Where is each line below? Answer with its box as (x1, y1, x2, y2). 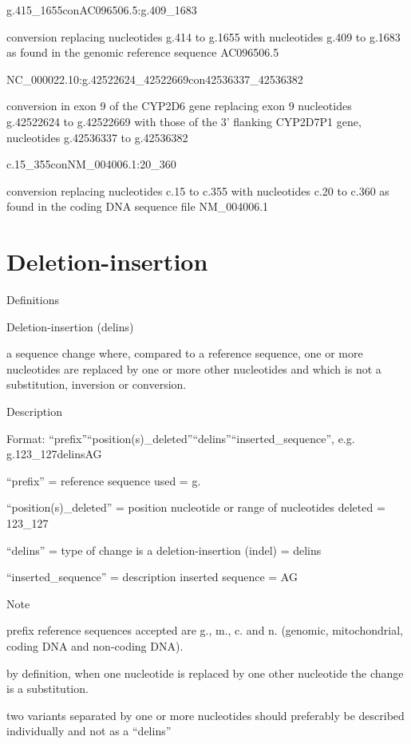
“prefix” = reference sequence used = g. (6, 472, 201, 489)
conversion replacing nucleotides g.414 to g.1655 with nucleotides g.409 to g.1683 (6, 28, 401, 45)
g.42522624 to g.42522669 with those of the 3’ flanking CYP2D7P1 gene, (6, 113, 362, 129)
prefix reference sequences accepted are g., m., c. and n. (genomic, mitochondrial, (6, 622, 403, 639)
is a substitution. (6, 680, 89, 697)
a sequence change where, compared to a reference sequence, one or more (6, 345, 363, 362)
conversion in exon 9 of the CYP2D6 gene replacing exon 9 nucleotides (6, 97, 352, 114)
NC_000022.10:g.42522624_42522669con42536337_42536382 (6, 70, 303, 87)
